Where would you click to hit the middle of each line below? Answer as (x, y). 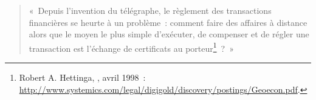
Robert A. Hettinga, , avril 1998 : (82, 77)
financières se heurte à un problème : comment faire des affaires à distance (168, 22)
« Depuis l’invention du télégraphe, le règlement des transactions (150, 10)
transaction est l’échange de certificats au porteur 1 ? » (131, 47)
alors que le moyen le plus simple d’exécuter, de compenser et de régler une (169, 34)
